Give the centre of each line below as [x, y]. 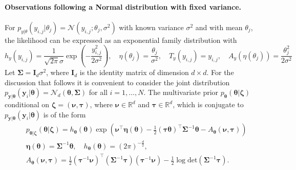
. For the [220, 72]
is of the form [65, 114]
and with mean [219, 27]
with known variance [151, 27]
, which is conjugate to [208, 104]
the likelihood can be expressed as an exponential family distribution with [121, 40]
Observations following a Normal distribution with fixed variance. [123, 6]
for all [98, 92]
